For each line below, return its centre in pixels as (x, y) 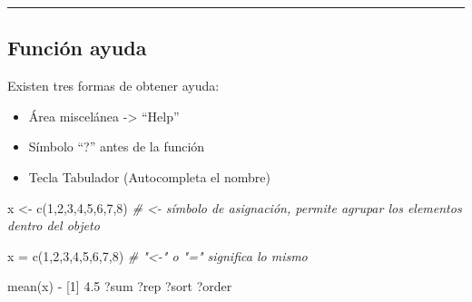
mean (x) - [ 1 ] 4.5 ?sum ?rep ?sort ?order (120, 286)
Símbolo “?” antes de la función (117, 146)
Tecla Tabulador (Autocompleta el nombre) (149, 176)
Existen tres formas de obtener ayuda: (113, 86)
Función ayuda (77, 48)
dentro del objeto (54, 225)
